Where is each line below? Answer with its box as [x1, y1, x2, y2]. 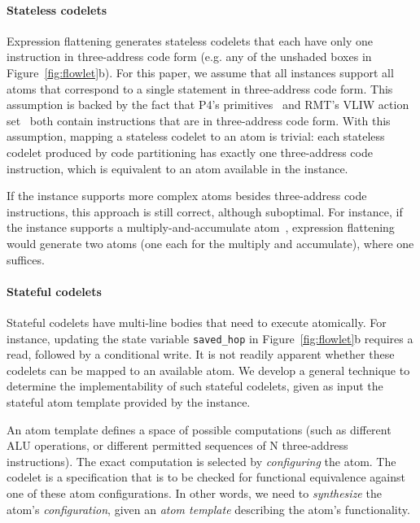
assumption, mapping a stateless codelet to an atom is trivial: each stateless [7, 128, 385, 145]
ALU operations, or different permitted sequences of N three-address [7, 437, 348, 454]
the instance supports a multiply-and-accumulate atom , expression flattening [7, 219, 395, 236]
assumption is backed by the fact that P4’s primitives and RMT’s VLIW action [7, 96, 409, 113]
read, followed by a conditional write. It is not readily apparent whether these [7, 346, 395, 363]
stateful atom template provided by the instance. [7, 393, 251, 410]
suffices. [7, 251, 45, 268]
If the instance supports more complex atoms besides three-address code [7, 187, 367, 204]
